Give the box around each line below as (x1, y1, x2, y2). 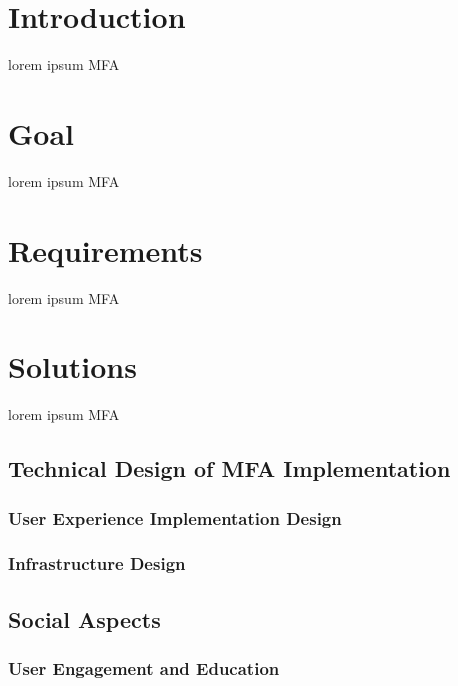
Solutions (8, 346, 137, 387)
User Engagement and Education (8, 656, 280, 681)
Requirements (8, 229, 203, 270)
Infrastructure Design (8, 551, 186, 576)
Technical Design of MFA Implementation (8, 453, 451, 484)
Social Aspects (8, 603, 161, 634)
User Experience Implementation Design (8, 505, 342, 530)
